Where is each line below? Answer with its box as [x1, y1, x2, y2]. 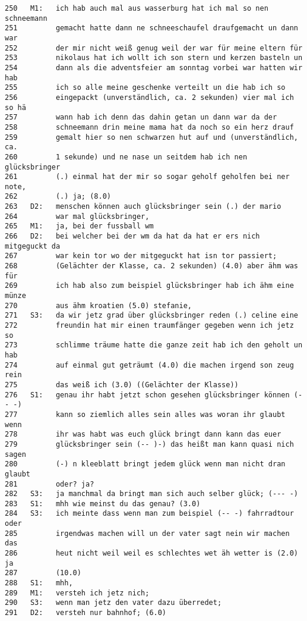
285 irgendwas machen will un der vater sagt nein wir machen [5, 529, 290, 538]
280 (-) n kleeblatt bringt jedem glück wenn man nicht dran [5, 460, 286, 469]
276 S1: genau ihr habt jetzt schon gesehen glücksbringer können [5, 390, 290, 399]
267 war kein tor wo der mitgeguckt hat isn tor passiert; [5, 252, 277, 261]
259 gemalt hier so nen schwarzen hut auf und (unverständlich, [5, 133, 298, 142]
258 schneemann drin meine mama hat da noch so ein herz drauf [5, 123, 294, 131]
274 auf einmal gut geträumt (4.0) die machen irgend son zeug [5, 360, 294, 369]
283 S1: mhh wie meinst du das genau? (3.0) [5, 499, 201, 508]
